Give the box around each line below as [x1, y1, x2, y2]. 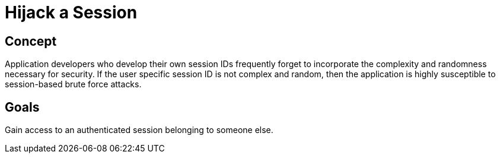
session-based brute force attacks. [5, 79, 142, 90]
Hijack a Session [5, 2, 138, 23]
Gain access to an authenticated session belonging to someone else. [5, 125, 273, 135]
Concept [5, 33, 57, 49]
